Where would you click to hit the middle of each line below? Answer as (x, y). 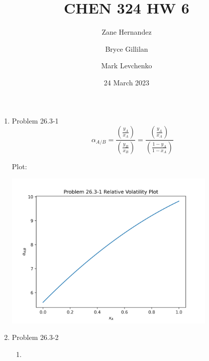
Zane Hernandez (127, 32)
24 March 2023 (127, 82)
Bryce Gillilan (127, 48)
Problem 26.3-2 (35, 337)
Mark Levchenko (127, 66)
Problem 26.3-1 (35, 120)
